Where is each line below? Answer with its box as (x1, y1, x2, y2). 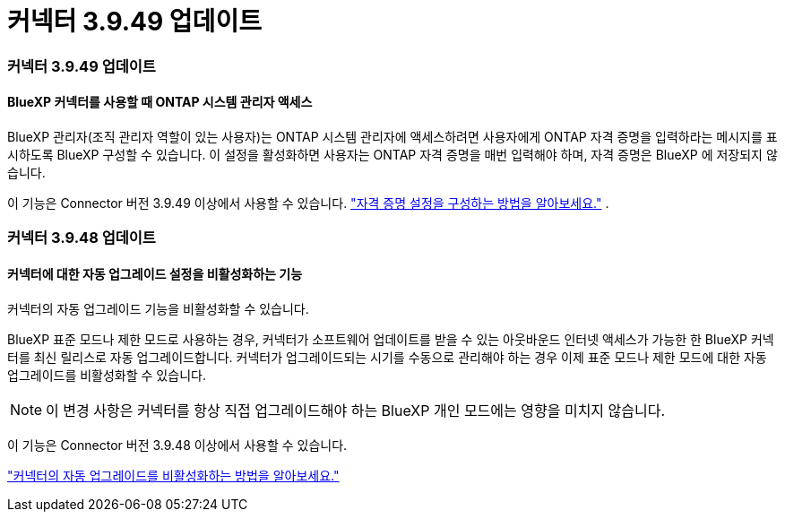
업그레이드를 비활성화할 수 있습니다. (7, 367, 206, 383)
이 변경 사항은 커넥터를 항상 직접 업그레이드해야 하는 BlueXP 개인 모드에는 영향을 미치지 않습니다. (46, 401, 666, 420)
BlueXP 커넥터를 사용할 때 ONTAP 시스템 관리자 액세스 (7, 94, 313, 110)
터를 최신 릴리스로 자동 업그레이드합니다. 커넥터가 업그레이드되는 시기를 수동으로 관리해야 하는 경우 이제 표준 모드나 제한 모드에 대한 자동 (7, 349, 767, 365)
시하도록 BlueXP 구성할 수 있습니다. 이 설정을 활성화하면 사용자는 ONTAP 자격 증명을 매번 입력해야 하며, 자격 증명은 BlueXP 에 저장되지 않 (7, 146, 778, 162)
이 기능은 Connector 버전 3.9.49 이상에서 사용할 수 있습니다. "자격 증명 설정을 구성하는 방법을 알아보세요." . (7, 195, 609, 211)
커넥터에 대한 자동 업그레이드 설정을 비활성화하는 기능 (7, 265, 303, 281)
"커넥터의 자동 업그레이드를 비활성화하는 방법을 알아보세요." (7, 467, 340, 483)
